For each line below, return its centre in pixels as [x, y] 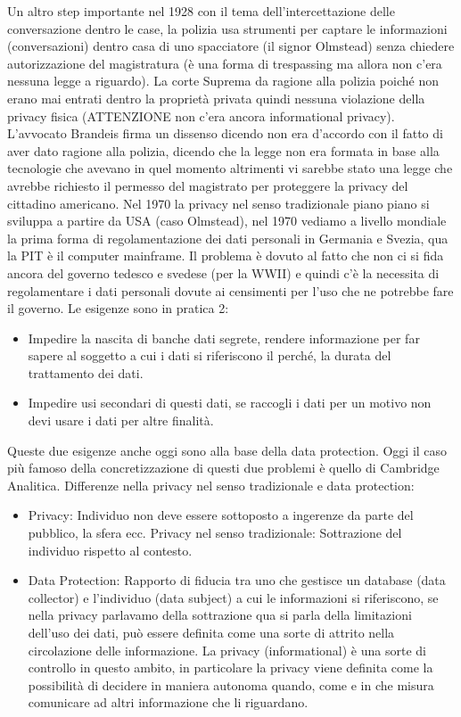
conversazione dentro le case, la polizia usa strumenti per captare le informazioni [227, 28]
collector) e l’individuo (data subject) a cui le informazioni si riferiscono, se [233, 597]
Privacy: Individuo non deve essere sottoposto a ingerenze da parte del [221, 515]
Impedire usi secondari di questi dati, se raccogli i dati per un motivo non [230, 403]
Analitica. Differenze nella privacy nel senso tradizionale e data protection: [211, 485]
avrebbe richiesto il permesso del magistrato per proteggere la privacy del [208, 185]
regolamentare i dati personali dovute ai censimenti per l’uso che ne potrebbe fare [230, 290]
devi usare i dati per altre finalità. [121, 420]
